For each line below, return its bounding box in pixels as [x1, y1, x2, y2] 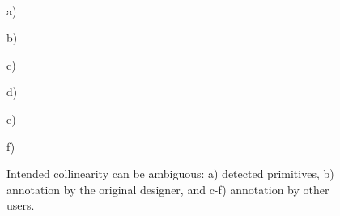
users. [6, 197, 35, 214]
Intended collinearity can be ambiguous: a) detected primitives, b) [6, 165, 334, 182]
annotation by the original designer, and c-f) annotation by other [6, 180, 329, 197]
